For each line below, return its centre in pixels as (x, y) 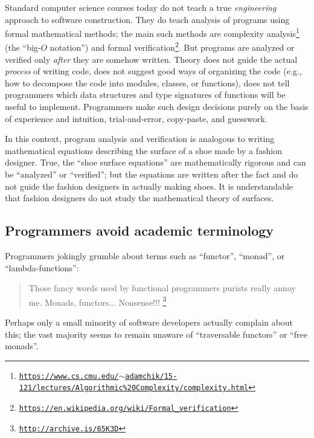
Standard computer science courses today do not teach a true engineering (141, 7)
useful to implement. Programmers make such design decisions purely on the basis (157, 107)
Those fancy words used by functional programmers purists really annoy (162, 288)
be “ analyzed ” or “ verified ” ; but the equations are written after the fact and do (152, 174)
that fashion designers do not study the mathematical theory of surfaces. (139, 198)
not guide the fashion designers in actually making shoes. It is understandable (149, 186)
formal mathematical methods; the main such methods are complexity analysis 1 (152, 32)
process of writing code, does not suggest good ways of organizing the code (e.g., (153, 71)
